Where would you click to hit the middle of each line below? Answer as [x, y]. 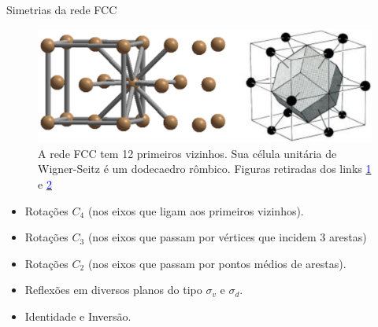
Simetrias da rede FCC [62, 9]
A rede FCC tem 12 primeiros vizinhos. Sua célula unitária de [187, 153]
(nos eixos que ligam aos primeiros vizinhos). [196, 210]
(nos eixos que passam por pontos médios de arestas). [217, 263]
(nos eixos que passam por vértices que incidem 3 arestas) [227, 237]
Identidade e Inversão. [78, 316]
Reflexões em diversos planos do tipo [113, 290]
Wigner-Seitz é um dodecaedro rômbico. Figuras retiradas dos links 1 [205, 169]
